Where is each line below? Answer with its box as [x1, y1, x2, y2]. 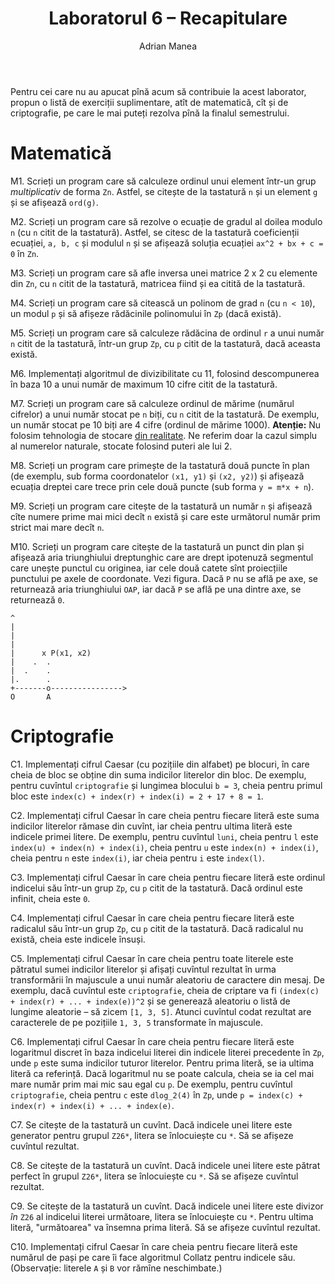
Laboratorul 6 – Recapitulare [48, 7, 288, 30]
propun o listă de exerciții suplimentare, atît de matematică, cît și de [10, 96, 289, 108]
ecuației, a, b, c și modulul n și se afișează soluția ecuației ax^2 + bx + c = [10, 237, 324, 249]
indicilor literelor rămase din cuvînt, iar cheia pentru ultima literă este [10, 820, 293, 832]
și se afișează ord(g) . [10, 196, 99, 208]
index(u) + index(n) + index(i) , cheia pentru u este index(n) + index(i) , [10, 841, 319, 853]
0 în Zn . [10, 247, 40, 259]
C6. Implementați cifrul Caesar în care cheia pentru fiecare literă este [10, 1035, 295, 1047]
